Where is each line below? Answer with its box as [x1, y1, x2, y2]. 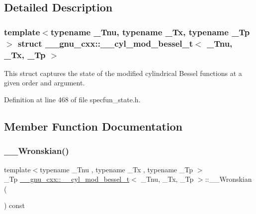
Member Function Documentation [4, 119, 183, 134]
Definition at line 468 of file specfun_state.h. [4, 94, 141, 105]
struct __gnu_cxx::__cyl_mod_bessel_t [17, 37, 193, 49]
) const [4, 200, 25, 211]
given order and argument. [4, 77, 85, 88]
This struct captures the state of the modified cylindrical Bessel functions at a [4, 68, 242, 78]
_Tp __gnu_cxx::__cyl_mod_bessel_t [4, 174, 130, 184]
